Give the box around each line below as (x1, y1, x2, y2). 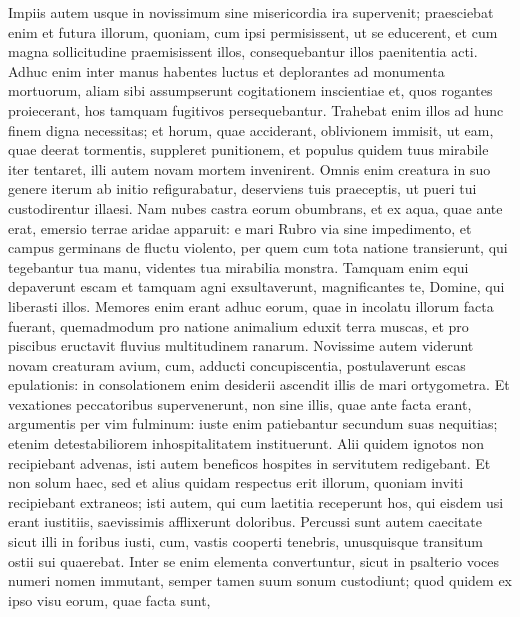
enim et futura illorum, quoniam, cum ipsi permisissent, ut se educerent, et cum (8, 21, 498, 42)
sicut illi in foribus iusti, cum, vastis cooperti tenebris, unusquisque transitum (8, 531, 483, 552)
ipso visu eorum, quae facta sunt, (8, 589, 211, 610)
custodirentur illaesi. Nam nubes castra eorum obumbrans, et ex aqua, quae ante (8, 197, 503, 218)
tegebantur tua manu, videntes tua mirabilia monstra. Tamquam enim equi (8, 256, 469, 277)
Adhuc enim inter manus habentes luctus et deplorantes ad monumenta (8, 60, 445, 81)
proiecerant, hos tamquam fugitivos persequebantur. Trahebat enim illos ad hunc (8, 99, 504, 120)
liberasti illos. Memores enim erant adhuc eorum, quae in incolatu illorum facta (8, 295, 494, 316)
